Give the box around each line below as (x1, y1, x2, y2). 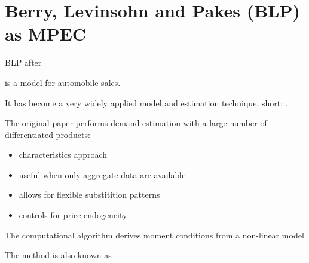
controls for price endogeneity (19, 209, 127, 221)
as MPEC (5, 22, 87, 46)
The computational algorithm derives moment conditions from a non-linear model (5, 228, 304, 241)
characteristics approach (19, 148, 108, 161)
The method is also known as (5, 249, 112, 261)
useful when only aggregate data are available (19, 168, 186, 181)
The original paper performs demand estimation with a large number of (5, 117, 267, 129)
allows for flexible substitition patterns (19, 188, 160, 201)
